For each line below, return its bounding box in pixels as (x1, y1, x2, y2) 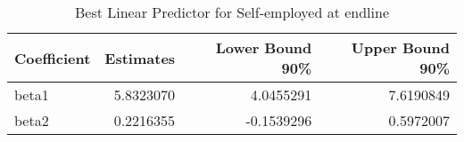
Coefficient (14, 47, 91, 68)
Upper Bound (351, 37, 450, 58)
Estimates (104, 47, 176, 68)
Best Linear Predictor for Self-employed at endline (74, 2, 390, 22)
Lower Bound (215, 37, 312, 58)
